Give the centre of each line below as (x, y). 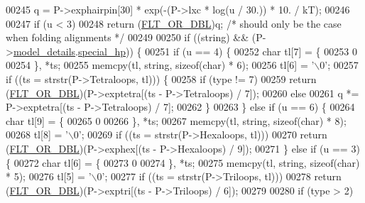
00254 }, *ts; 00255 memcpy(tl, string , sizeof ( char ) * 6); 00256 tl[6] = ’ (160, 65)
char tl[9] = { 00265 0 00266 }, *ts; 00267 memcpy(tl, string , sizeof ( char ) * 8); (176, 120)
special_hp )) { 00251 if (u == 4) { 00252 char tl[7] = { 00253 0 (218, 51)
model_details (44, 51)
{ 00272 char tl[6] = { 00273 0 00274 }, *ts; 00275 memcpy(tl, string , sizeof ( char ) (183, 162)
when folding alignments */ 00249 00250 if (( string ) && (127, 37)
